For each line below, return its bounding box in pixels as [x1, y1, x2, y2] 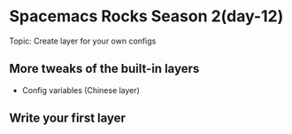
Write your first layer [9, 111, 127, 126]
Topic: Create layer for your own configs [9, 35, 157, 46]
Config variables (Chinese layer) [21, 84, 140, 95]
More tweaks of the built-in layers [9, 61, 200, 76]
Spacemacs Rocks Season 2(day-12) [9, 6, 284, 27]
